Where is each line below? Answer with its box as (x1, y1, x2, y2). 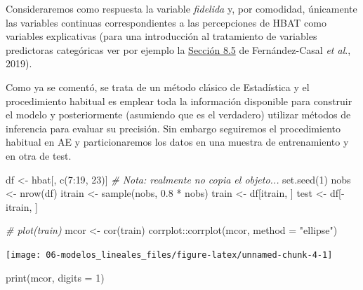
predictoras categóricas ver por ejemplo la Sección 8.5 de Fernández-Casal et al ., (6, 42, 351, 57)
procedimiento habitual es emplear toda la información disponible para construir (6, 93, 352, 108)
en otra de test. (6, 148, 72, 163)
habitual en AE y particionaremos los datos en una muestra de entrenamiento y (6, 134, 349, 149)
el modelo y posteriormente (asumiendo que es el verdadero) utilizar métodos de (6, 107, 351, 122)
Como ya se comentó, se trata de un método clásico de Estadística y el (6, 79, 310, 94)
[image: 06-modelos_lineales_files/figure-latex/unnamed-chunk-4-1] (6, 249, 333, 260)
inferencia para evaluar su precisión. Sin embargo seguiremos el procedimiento (6, 120, 341, 135)
